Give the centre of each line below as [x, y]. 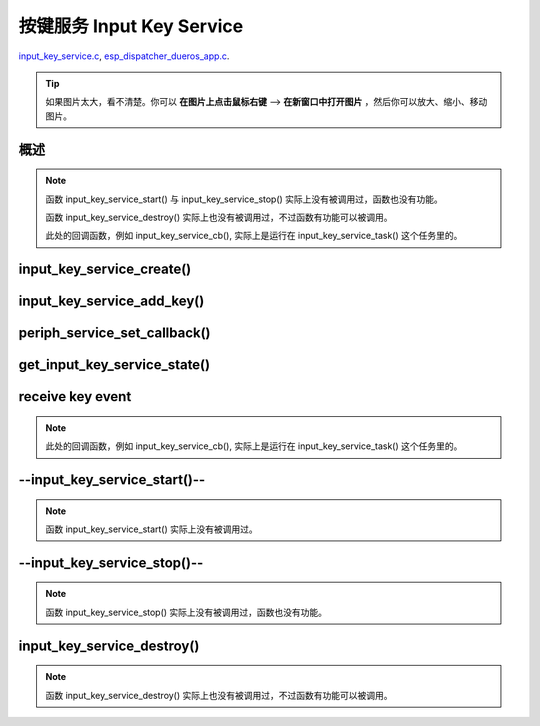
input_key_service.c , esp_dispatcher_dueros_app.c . [124, 56]
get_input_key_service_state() [114, 365]
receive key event [75, 396]
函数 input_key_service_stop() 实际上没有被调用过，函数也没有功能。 [186, 612]
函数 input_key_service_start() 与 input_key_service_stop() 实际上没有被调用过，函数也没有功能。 [244, 199]
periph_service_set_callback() [114, 333]
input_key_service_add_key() [111, 301]
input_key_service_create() [105, 269]
